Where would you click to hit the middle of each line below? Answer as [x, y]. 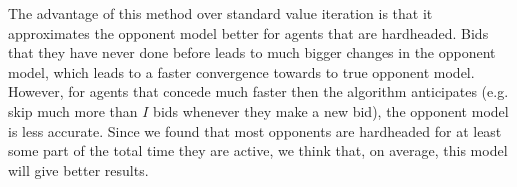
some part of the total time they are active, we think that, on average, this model [258, 150]
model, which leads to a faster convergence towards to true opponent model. [241, 71]
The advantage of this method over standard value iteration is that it [220, 13]
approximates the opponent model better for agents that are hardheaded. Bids [248, 32]
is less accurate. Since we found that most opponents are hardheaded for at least [255, 130]
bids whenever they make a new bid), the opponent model [331, 110]
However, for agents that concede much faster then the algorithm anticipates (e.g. [258, 91]
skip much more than [73, 110]
